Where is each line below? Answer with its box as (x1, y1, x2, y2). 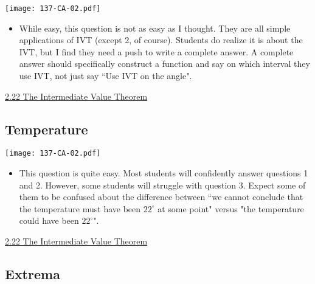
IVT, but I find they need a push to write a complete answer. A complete (19, 45, 294, 58)
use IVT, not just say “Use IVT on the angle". (19, 69, 192, 82)
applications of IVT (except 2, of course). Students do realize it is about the (19, 33, 303, 46)
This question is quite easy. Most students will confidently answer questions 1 (19, 167, 308, 179)
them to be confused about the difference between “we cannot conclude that (19, 190, 303, 203)
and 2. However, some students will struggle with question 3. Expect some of (19, 178, 306, 191)
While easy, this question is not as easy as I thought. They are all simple (19, 21, 291, 34)
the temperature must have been (19, 202, 141, 215)
